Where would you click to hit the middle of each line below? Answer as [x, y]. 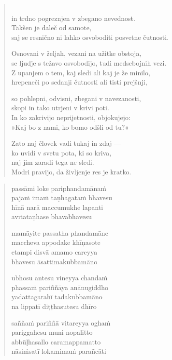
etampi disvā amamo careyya [54, 252]
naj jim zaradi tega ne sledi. [53, 162]
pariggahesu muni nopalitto [52, 332]
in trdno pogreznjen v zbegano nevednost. [73, 18]
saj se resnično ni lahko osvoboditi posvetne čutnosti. [90, 37]
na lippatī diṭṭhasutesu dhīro [54, 306]
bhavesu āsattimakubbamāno [54, 261]
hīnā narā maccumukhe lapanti [57, 207]
